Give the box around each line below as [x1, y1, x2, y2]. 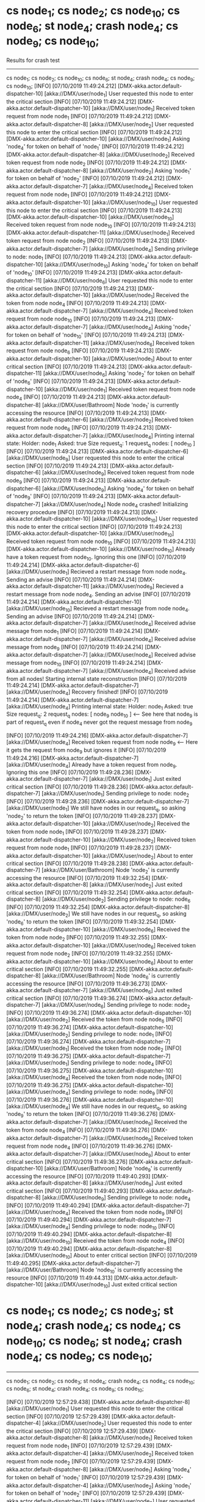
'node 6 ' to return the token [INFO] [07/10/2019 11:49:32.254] [6, 917, 159, 927]
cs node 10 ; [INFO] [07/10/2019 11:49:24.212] [6, 82, 117, 91]
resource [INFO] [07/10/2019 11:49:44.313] [6, 1274, 113, 1281]
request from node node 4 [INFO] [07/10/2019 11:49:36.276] [6, 1142, 155, 1151]
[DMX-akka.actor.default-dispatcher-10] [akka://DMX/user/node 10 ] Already [6, 545, 195, 555]
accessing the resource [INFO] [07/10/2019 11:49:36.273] [6, 980, 150, 987]
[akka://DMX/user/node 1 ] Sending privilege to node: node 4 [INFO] [6, 1059, 173, 1068]
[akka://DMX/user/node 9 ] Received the [89, 1118, 187, 1127]
